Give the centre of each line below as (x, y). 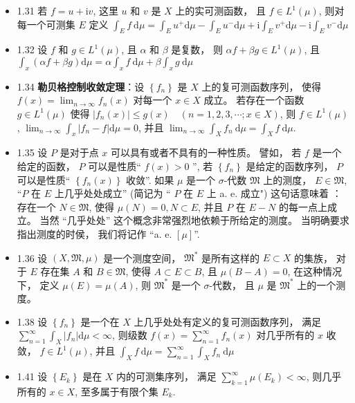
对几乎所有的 (285, 335)
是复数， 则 (197, 49)
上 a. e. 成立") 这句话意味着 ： (274, 193)
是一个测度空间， (142, 257)
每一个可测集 (46, 24)
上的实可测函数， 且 (220, 10)
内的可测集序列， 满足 (166, 376)
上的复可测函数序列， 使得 (262, 86)
